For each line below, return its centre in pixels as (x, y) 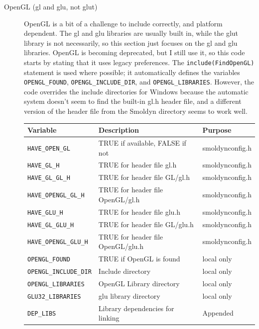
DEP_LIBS (42, 314)
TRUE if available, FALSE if (142, 143)
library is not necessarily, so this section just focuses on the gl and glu (131, 42)
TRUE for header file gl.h (137, 165)
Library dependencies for (136, 308)
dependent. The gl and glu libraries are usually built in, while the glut (131, 33)
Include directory (125, 271)
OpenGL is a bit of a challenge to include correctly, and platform (123, 23)
